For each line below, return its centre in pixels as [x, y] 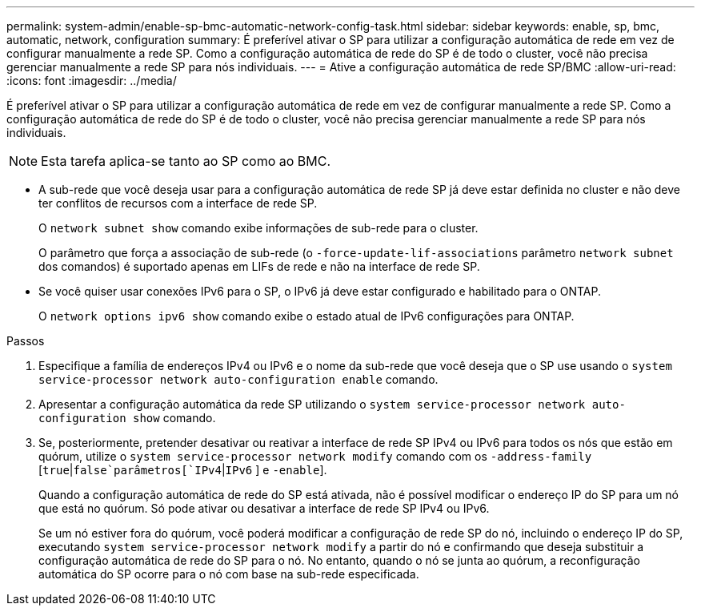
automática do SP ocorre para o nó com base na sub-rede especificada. [229, 574]
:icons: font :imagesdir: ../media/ [92, 81]
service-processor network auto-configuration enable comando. [238, 379]
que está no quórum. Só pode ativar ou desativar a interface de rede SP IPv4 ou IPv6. [264, 508]
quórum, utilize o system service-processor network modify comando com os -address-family [315, 456]
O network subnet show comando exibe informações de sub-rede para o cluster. [258, 228]
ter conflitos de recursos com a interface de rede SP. [178, 203]
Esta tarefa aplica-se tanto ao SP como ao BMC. [186, 161]
